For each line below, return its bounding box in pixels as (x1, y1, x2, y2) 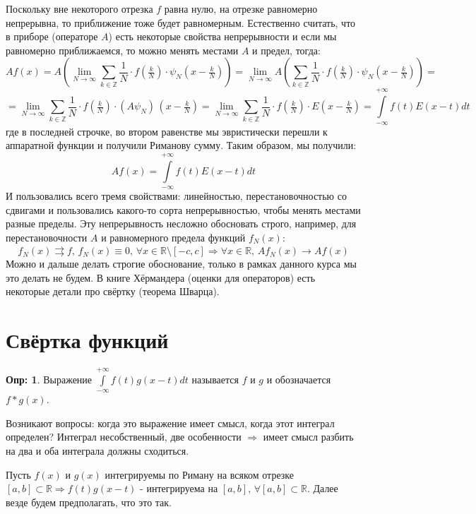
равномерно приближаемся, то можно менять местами (6, 42, 239, 57)
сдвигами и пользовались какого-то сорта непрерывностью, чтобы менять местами (6, 202, 361, 217)
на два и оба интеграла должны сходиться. (6, 443, 189, 458)
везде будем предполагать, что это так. (6, 494, 172, 509)
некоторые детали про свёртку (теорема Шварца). (6, 284, 220, 299)
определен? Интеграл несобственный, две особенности (6, 429, 242, 444)
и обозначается (266, 371, 331, 386)
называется (191, 371, 239, 386)
